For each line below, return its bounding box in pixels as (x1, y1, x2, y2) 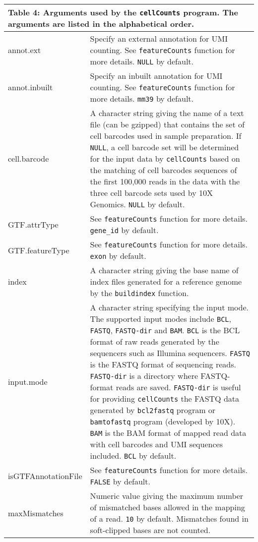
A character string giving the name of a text (90, 107, 244, 119)
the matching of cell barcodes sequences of (90, 164, 237, 176)
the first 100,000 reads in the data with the (90, 176, 240, 187)
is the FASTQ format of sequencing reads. (90, 359, 236, 370)
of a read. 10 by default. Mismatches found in (90, 513, 249, 524)
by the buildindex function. (90, 287, 189, 299)
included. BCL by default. (90, 450, 177, 461)
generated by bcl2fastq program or (90, 404, 216, 416)
